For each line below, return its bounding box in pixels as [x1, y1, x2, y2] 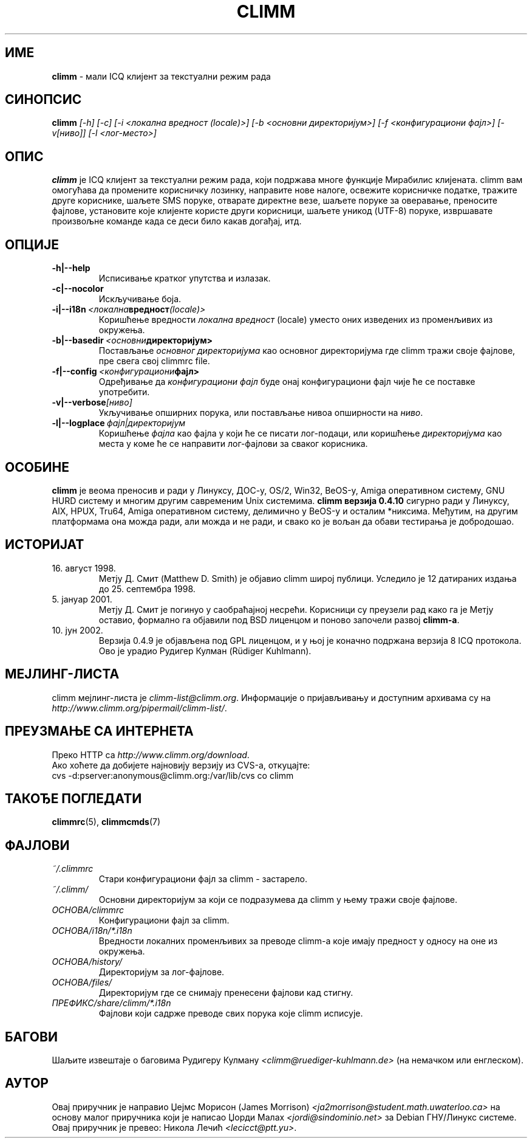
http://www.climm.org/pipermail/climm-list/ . [52, 702, 227, 713]
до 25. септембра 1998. [98, 583, 196, 594]
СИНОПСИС [5, 92, 82, 108]
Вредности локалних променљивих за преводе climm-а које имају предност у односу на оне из [98, 936, 498, 947]
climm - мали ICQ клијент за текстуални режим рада [52, 71, 271, 81]
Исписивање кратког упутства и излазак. [98, 273, 271, 284]
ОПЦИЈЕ [5, 237, 60, 252]
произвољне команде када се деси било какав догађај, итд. [52, 216, 302, 227]
